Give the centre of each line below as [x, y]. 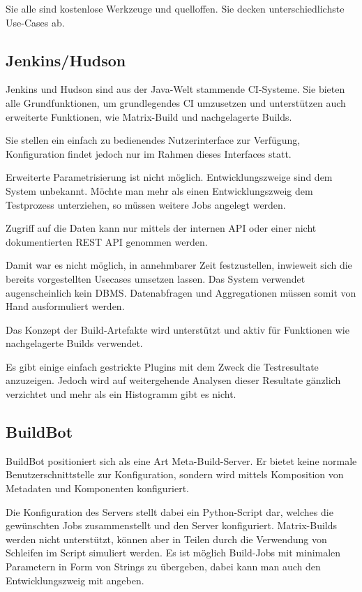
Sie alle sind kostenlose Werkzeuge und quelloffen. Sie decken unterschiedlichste [175, 8]
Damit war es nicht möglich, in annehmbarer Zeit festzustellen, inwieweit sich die [179, 265]
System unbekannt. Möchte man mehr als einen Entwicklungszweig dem [159, 190]
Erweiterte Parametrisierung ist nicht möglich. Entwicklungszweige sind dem [169, 177]
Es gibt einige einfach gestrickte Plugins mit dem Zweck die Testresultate [162, 366]
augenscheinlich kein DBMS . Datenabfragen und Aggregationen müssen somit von [181, 292]
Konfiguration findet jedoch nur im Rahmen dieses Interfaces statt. [149, 153]
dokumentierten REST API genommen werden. [107, 241]
